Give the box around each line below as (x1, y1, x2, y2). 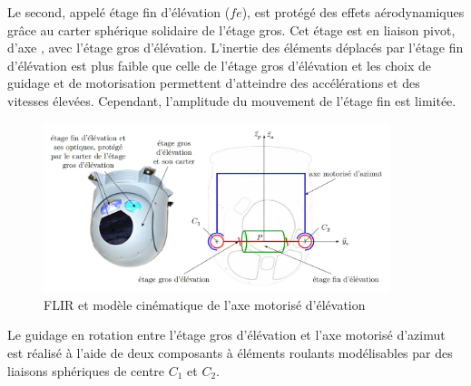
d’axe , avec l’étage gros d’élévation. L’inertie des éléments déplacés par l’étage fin (7, 38, 464, 57)
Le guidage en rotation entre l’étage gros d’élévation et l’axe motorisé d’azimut (7, 325, 446, 344)
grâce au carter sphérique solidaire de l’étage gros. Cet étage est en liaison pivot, (7, 20, 456, 39)
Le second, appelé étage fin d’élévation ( (7, 3, 231, 21)
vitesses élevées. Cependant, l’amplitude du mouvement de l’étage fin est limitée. (7, 91, 456, 110)
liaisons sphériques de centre (7, 361, 165, 380)
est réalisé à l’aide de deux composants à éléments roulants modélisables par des (7, 343, 453, 362)
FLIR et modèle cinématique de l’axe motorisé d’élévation (44, 294, 366, 314)
